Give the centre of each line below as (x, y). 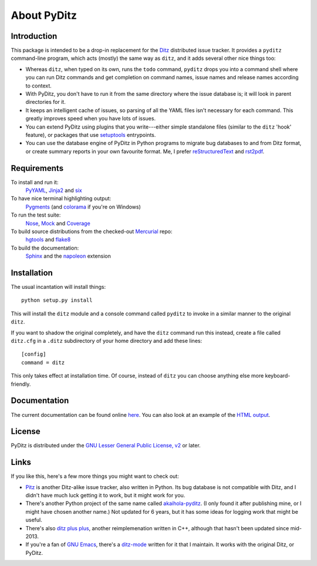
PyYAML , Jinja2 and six (54, 190)
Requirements (37, 168)
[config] (34, 354)
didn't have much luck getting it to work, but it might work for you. (105, 496)
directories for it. (45, 102)
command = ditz (43, 362)
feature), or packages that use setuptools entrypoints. (91, 134)
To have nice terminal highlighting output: (61, 198)
